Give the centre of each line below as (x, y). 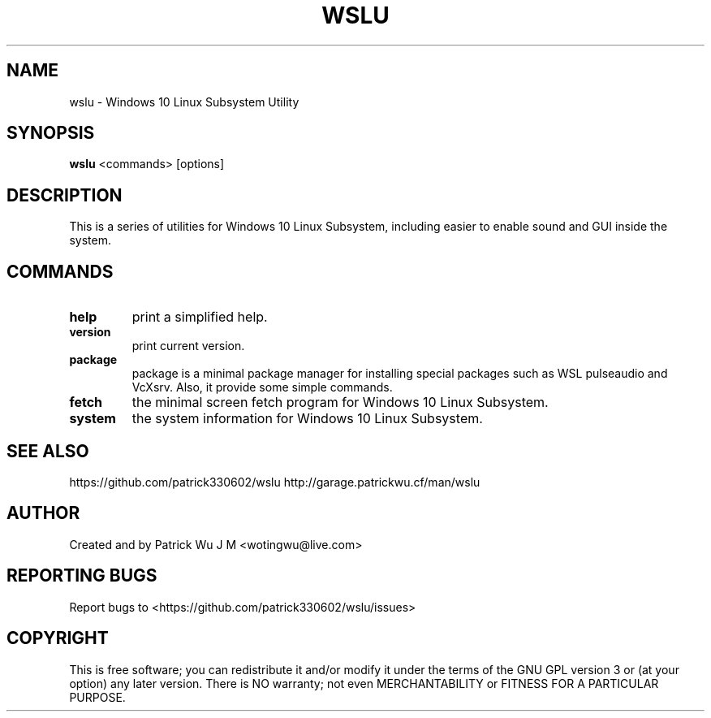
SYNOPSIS (51, 133)
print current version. (188, 346)
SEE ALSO (48, 451)
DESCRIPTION (65, 195)
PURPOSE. (97, 697)
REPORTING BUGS (82, 576)
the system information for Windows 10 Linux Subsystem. (307, 419)
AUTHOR (43, 513)
